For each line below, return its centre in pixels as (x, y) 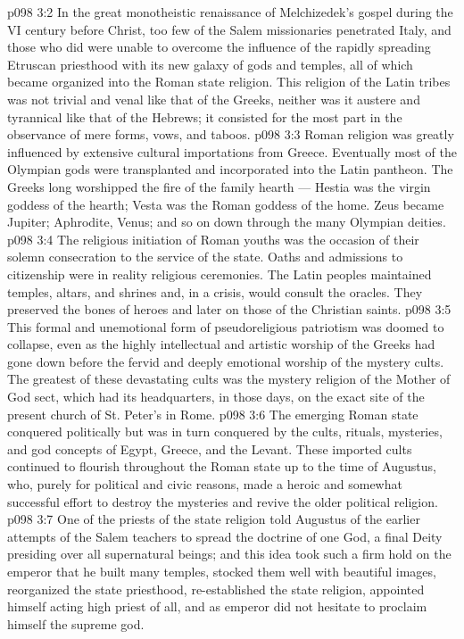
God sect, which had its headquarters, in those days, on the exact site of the (216, 397)
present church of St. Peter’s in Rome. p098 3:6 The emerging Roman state (213, 414)
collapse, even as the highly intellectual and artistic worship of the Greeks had (221, 344)
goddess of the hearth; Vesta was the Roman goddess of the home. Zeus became (226, 204)
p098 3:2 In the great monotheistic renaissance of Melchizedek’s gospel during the (230, 12)
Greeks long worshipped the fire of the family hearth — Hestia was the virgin (219, 186)
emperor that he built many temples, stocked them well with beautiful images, (222, 571)
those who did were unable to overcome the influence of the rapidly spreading (219, 47)
